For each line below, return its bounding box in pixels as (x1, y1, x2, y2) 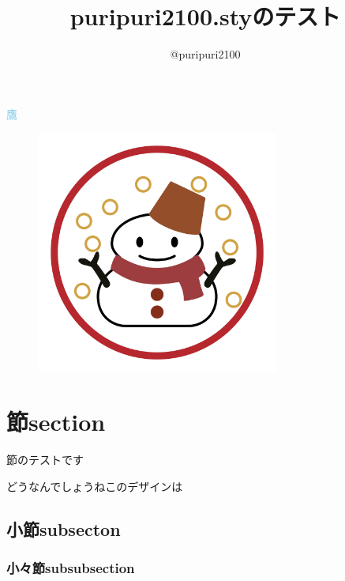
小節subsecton (6, 516, 121, 541)
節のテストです (6, 451, 84, 468)
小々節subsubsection (6, 558, 135, 578)
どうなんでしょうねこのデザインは (6, 477, 183, 494)
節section (6, 406, 106, 438)
